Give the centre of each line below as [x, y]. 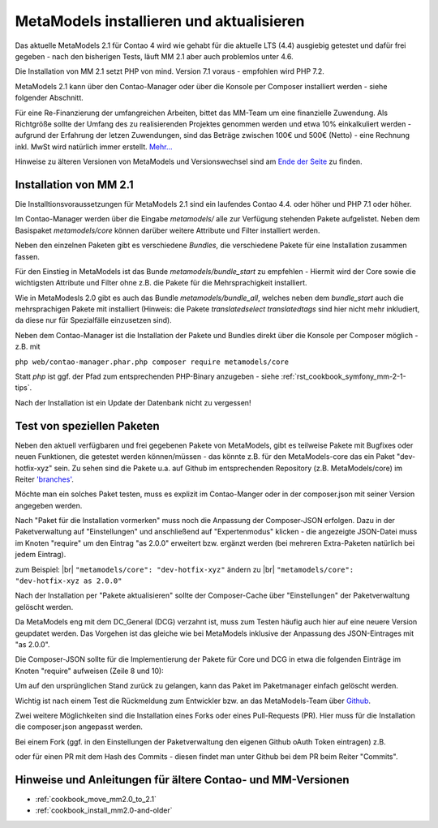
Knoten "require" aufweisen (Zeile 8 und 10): [89, 671]
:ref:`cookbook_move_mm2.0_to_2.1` [96, 800]
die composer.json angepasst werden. [79, 727]
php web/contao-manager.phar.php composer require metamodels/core [152, 362]
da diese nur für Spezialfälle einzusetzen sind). [93, 320]
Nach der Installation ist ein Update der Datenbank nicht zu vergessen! [133, 402]
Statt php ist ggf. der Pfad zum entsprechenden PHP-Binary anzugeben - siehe [147, 376]
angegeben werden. [49, 505]
